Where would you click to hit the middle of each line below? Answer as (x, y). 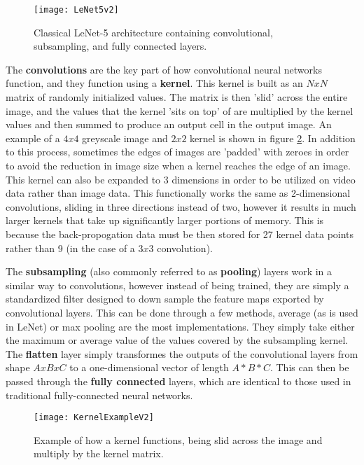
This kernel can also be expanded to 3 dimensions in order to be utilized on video (181, 179)
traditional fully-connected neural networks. (99, 395)
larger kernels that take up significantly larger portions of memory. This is (165, 220)
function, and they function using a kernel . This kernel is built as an (154, 83)
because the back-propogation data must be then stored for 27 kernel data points (180, 234)
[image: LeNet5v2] (76, 10)
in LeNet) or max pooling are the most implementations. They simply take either (180, 326)
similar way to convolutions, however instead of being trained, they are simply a (177, 285)
